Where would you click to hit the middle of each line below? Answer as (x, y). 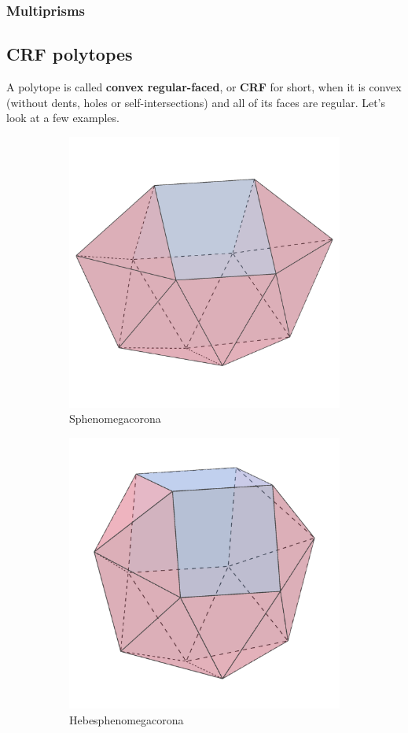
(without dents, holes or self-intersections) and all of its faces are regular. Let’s (196, 102)
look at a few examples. (63, 118)
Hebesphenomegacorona (127, 719)
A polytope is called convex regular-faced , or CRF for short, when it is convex (204, 87)
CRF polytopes (70, 54)
